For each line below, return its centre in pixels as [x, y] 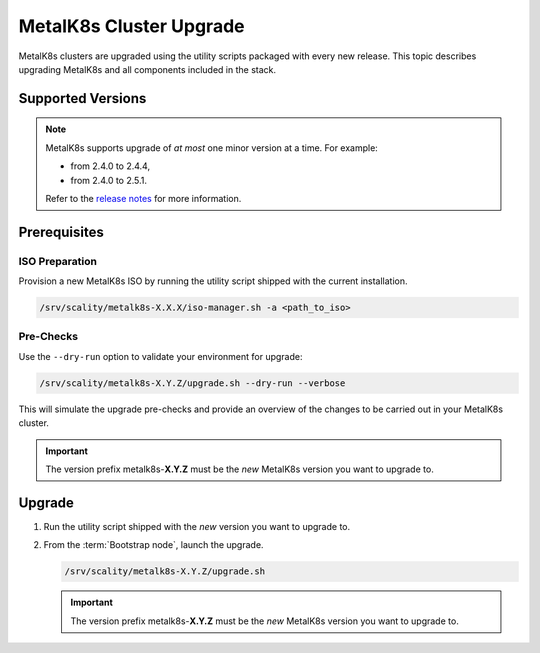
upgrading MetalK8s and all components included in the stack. [147, 69]
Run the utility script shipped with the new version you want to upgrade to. [197, 526]
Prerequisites [61, 231]
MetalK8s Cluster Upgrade [131, 26]
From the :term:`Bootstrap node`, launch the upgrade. [153, 545]
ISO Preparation [57, 261]
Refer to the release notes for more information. [143, 198]
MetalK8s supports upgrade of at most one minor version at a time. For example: [212, 147]
